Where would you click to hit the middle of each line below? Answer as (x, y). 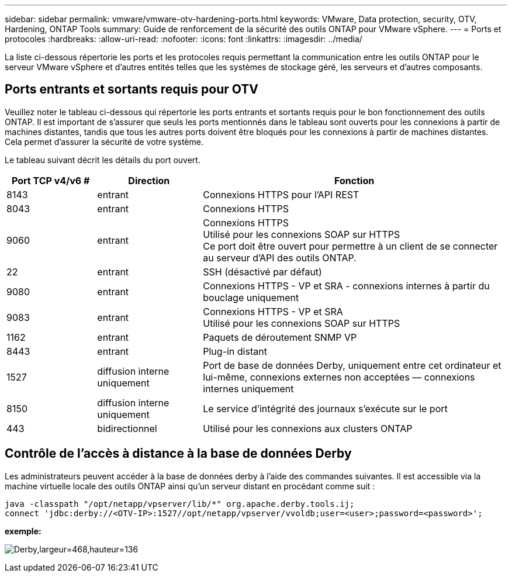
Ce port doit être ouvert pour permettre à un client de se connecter (350, 246)
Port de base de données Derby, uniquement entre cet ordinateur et (352, 365)
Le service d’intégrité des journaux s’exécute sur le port (325, 408)
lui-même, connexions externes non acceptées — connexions (339, 377)
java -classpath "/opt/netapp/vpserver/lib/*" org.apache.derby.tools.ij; (180, 504)
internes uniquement (248, 388)
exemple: (23, 531)
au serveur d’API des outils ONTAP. (280, 258)
